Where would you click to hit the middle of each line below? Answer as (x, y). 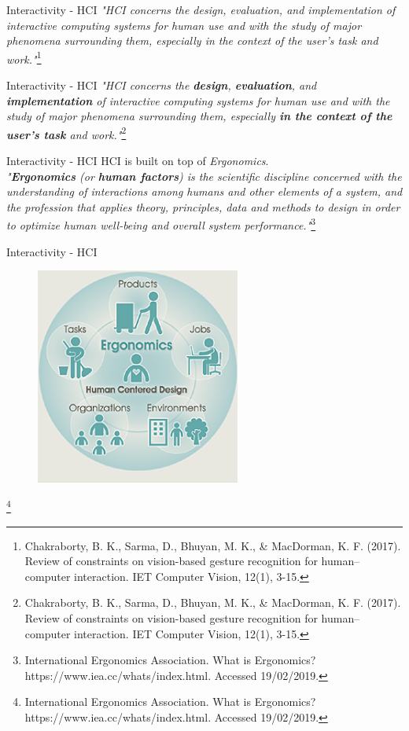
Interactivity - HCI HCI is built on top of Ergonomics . (138, 161)
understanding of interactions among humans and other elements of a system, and (204, 191)
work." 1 (24, 57)
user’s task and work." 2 (66, 133)
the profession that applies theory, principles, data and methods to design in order (203, 206)
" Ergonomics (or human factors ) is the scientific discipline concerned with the (204, 176)
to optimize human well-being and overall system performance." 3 (161, 224)
